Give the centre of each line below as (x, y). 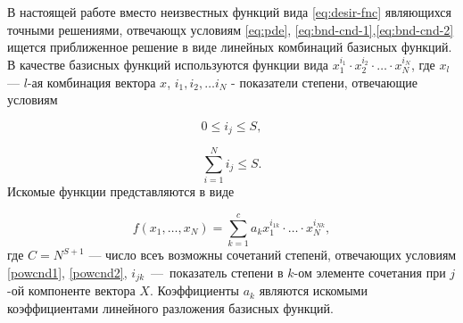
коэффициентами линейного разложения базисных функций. (170, 307)
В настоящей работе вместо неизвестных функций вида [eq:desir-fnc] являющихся (229, 12)
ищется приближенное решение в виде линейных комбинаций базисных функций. (230, 47)
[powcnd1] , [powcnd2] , (67, 272)
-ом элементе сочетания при (370, 272)
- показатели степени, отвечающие (324, 82)
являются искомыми (313, 290)
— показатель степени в (217, 272)
